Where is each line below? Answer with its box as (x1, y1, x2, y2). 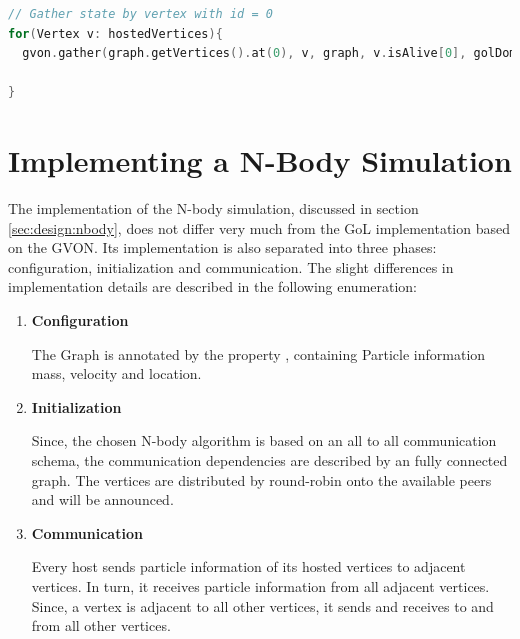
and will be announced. (31, 489, 174, 510)
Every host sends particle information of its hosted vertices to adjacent (31, 556, 466, 577)
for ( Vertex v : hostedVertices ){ (8, 26, 223, 41)
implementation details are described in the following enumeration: (8, 276, 418, 297)
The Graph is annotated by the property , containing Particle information (31, 343, 486, 364)
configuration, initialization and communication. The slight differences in (8, 256, 454, 277)
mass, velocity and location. (31, 363, 202, 384)
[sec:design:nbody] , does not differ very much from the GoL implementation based (8, 217, 510, 238)
